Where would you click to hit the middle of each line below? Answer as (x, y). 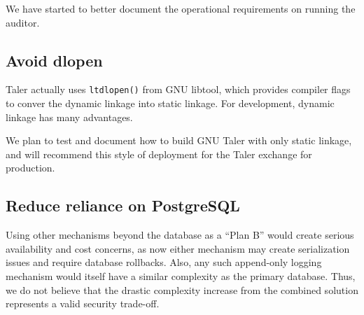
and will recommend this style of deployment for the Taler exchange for (159, 154)
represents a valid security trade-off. (83, 303)
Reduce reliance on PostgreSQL (123, 205)
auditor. (23, 22)
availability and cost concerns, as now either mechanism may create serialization (178, 248)
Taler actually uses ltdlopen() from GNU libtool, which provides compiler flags (178, 89)
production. (30, 168)
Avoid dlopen (54, 60)
